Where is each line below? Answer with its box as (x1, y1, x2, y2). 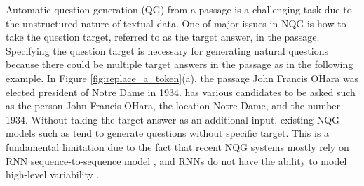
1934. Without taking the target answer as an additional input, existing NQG (6, 112, 340, 126)
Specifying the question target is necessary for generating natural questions (6, 43, 328, 58)
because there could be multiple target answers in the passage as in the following (6, 57, 353, 72)
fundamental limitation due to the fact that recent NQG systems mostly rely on (6, 139, 349, 154)
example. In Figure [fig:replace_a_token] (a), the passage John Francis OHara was (6, 70, 359, 85)
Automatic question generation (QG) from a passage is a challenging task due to (6, 2, 352, 16)
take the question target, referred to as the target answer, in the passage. (6, 29, 320, 44)
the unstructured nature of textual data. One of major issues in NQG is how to (6, 15, 346, 30)
